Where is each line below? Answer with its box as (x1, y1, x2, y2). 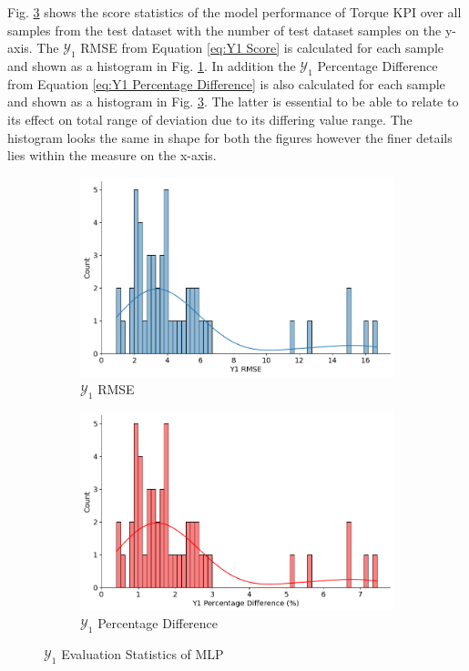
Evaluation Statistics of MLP (61, 645, 224, 664)
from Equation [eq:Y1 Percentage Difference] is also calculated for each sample (7, 74, 445, 93)
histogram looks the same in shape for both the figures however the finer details (7, 127, 453, 147)
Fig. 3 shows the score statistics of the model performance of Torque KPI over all (7, 3, 462, 21)
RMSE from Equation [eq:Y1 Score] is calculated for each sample (80, 38, 444, 57)
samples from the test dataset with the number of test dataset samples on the (7, 20, 442, 39)
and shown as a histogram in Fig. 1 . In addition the (7, 56, 296, 75)
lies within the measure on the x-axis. (7, 146, 217, 165)
